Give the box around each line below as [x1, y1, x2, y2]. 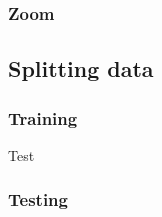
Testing [8, 187, 68, 212]
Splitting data [8, 53, 154, 84]
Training [8, 105, 78, 130]
